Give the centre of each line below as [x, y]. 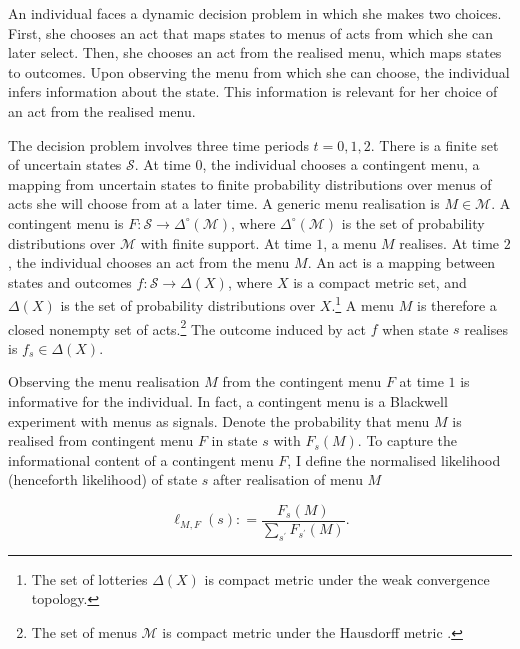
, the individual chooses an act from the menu [149, 262]
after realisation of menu [288, 479]
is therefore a [456, 304]
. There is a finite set [434, 144]
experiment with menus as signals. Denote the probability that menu [219, 420]
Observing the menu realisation [104, 381]
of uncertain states [65, 164]
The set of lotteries [89, 578]
